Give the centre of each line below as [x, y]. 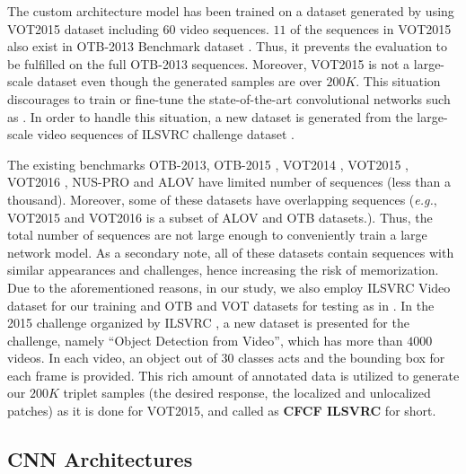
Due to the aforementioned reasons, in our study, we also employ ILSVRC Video [229, 287]
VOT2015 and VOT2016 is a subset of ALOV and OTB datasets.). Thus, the [220, 217]
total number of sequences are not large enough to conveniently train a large [217, 235]
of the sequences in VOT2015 [371, 28]
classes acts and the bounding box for [342, 358]
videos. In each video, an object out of [112, 358]
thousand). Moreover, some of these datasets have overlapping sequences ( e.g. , [222, 199]
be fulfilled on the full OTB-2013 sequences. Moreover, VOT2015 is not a [209, 63]
